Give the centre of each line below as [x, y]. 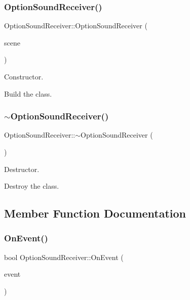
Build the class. [28, 93]
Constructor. [24, 76]
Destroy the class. [32, 186]
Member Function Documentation [95, 213]
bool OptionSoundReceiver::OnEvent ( [64, 257]
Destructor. [22, 169]
